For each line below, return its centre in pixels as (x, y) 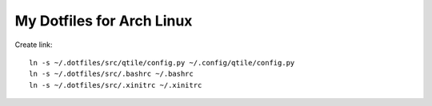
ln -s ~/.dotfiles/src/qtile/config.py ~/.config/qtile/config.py (162, 63)
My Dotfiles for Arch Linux (104, 21)
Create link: (34, 45)
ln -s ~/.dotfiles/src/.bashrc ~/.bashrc (111, 74)
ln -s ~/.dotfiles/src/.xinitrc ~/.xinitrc (116, 85)
